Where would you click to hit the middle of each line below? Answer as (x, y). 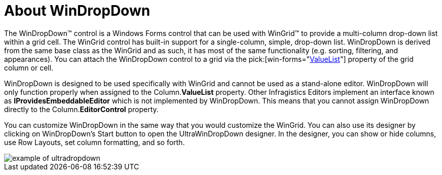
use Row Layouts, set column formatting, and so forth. (95, 142)
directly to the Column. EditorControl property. (81, 109)
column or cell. (29, 67)
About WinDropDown (77, 11)
